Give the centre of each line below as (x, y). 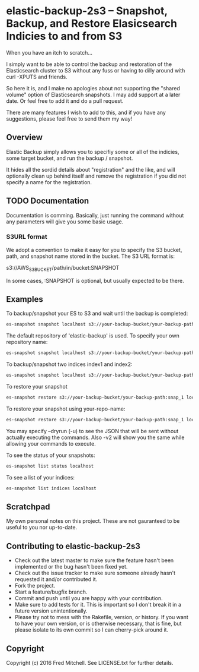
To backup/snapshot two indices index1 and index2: (69, 364)
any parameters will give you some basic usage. (65, 222)
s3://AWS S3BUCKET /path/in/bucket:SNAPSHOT (63, 268)
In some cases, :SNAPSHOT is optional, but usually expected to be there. (95, 280)
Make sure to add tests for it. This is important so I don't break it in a (98, 605)
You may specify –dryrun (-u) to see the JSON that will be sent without (92, 431)
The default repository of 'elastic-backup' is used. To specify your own (93, 336)
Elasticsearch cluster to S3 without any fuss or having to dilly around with (96, 70)
